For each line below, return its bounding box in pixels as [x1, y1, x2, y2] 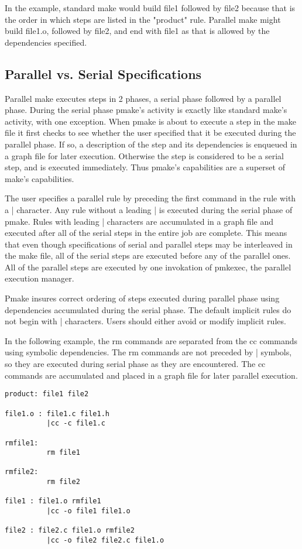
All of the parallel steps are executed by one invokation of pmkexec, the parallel [5, 260, 291, 273]
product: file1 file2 [5, 390, 89, 399]
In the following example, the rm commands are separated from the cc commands [5, 334, 298, 346]
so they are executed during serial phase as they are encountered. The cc [5, 358, 266, 370]
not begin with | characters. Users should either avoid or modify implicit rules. [5, 315, 286, 327]
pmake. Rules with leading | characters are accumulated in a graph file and [5, 215, 273, 227]
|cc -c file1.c [46, 419, 105, 428]
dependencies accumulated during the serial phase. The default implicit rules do [5, 303, 291, 315]
